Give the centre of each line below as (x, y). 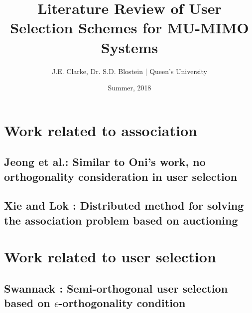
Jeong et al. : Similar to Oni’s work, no (105, 162)
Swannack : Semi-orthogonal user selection (116, 288)
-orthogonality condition (122, 303)
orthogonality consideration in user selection (121, 176)
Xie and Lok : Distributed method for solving (124, 205)
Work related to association (101, 130)
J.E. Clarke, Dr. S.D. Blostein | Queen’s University (129, 71)
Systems (129, 47)
